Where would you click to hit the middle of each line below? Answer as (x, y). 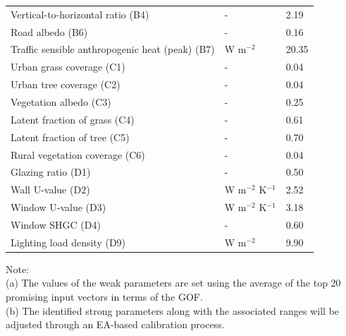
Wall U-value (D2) (50, 190)
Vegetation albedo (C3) (61, 101)
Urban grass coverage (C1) (68, 67)
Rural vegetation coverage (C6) (78, 154)
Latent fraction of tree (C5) (70, 137)
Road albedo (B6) (49, 31)
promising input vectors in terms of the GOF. (104, 296)
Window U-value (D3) (58, 207)
